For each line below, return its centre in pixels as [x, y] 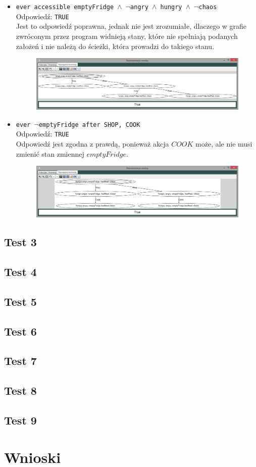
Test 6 [20, 331]
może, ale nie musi [224, 144]
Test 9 [20, 420]
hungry [171, 7]
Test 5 [20, 301]
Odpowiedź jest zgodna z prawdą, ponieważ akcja [92, 144]
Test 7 [20, 361]
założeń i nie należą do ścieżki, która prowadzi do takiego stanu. [115, 46]
